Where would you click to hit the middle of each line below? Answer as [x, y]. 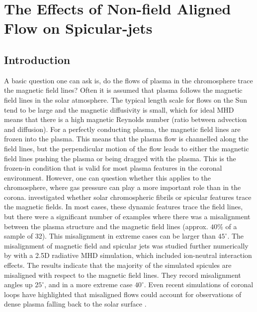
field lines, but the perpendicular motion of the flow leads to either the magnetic [127, 148]
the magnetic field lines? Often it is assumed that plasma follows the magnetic [123, 90]
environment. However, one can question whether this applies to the [108, 177]
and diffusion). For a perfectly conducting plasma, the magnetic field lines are [122, 129]
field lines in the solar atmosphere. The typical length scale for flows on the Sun [126, 99]
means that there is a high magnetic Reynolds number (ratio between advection [126, 119]
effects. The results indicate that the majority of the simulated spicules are [118, 265]
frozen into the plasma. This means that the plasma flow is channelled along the [126, 139]
